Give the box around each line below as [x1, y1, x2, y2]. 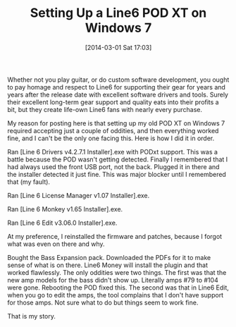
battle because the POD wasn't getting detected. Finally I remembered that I [7, 155, 228, 163]
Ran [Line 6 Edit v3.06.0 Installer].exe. [7, 218, 118, 227]
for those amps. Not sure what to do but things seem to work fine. [7, 298, 199, 307]
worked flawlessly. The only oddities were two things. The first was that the [7, 268, 227, 276]
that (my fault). [7, 178, 51, 186]
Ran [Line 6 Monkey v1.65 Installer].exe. [7, 204, 123, 213]
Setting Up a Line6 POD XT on [30, 5, 207, 21]
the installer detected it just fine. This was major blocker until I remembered [7, 170, 227, 178]
